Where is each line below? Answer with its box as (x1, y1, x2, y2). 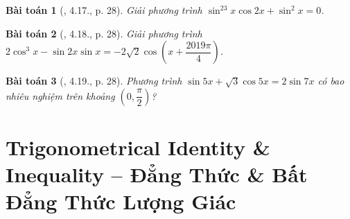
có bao (317, 73, 344, 88)
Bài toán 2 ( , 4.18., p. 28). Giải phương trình (6, 26, 202, 40)
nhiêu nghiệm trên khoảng (6, 88, 115, 103)
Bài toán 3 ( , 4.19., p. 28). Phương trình (6, 73, 182, 88)
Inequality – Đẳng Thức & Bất (6, 160, 308, 189)
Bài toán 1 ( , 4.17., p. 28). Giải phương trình (6, 3, 202, 17)
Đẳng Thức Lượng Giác (6, 187, 236, 216)
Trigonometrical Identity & (6, 132, 270, 161)
